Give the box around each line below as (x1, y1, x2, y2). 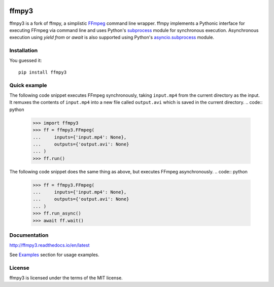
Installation (9, 47, 38, 54)
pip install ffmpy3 (18, 69, 67, 75)
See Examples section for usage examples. (9, 252, 99, 258)
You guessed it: (9, 57, 42, 63)
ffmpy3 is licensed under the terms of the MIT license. (9, 274, 123, 281)
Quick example (9, 82, 48, 89)
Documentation (9, 231, 49, 238)
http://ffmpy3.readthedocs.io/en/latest (9, 242, 90, 248)
